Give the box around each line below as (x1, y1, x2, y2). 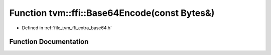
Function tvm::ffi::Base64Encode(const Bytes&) (9, 7, 215, 18)
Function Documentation (9, 38, 89, 46)
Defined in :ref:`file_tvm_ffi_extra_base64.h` (22, 25, 112, 31)
